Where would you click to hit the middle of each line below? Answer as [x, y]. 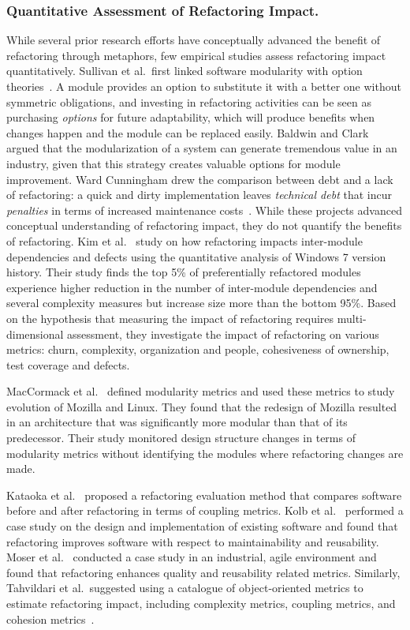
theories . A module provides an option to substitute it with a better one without [204, 86]
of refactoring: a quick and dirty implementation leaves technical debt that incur [199, 195]
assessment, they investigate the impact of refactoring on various [223, 334]
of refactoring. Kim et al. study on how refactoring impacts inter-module [184, 240]
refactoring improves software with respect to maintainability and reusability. [193, 541]
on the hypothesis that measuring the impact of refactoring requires [170, 318]
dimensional [35, 334]
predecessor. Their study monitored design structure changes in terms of [181, 438]
